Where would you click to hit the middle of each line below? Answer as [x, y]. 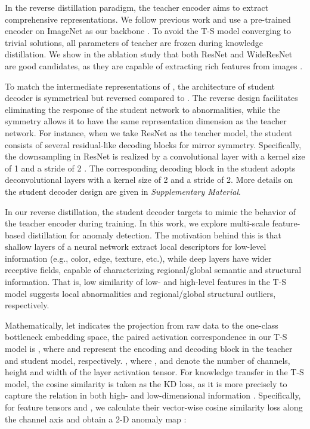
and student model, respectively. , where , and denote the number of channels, [148, 360]
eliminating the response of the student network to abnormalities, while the [142, 109]
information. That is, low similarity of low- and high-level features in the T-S [146, 282]
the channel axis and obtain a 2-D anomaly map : [96, 419]
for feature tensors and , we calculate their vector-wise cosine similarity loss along [154, 407]
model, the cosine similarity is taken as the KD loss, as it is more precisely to [146, 383]
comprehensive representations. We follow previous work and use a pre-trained [148, 19]
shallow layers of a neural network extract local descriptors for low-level [136, 246]
